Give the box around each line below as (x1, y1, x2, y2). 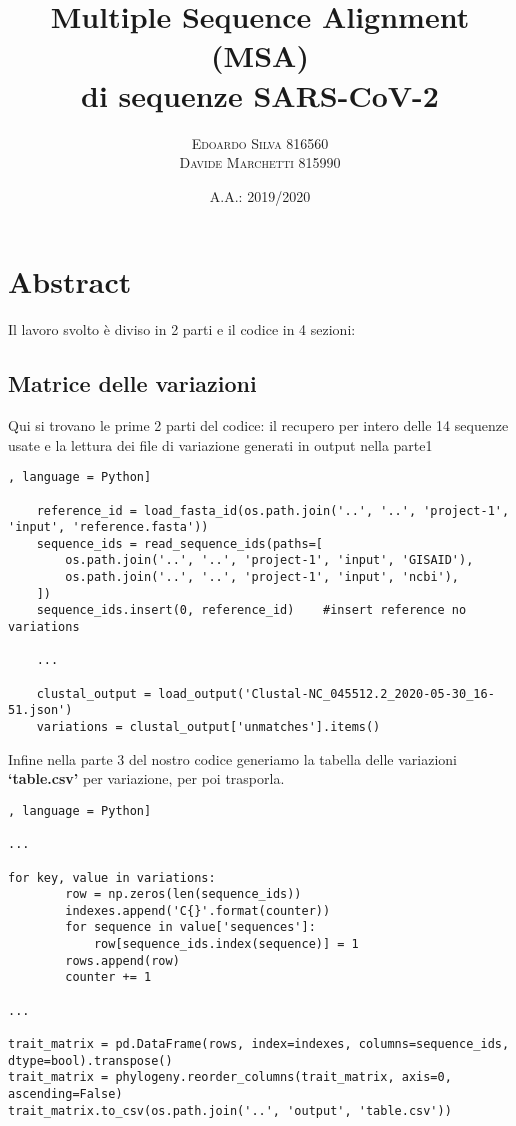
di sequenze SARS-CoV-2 (81, 74, 439, 115)
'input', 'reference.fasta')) (8, 520, 209, 535)
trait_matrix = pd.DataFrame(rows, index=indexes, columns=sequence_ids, (8, 1037, 510, 1052)
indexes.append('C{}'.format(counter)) (65, 903, 331, 918)
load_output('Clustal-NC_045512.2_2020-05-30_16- (158, 686, 495, 701)
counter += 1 (65, 970, 152, 985)
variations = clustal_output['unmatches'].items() (36, 720, 381, 735)
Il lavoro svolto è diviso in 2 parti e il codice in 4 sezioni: (8, 319, 356, 340)
